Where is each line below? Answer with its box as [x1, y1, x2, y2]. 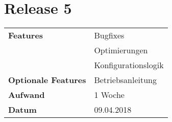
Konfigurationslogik [94, 59, 164, 71]
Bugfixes [94, 29, 125, 42]
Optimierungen [94, 44, 148, 56]
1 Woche [94, 89, 125, 101]
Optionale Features [8, 74, 86, 86]
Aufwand [8, 89, 45, 101]
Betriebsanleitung [94, 74, 157, 86]
